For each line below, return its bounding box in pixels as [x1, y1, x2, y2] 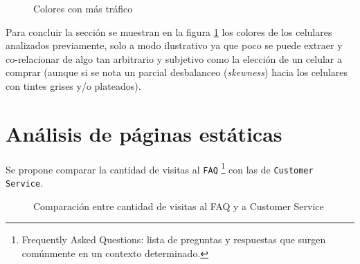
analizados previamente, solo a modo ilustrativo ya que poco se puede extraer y [6, 38, 343, 53]
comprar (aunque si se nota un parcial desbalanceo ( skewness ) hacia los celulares [6, 65, 348, 79]
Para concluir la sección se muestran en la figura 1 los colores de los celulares [6, 24, 332, 39]
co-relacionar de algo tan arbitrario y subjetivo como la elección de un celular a [6, 51, 343, 66]
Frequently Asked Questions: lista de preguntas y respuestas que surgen [21, 232, 326, 247]
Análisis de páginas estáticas [6, 119, 282, 147]
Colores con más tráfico [33, 1, 133, 15]
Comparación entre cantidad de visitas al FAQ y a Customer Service [33, 198, 324, 213]
